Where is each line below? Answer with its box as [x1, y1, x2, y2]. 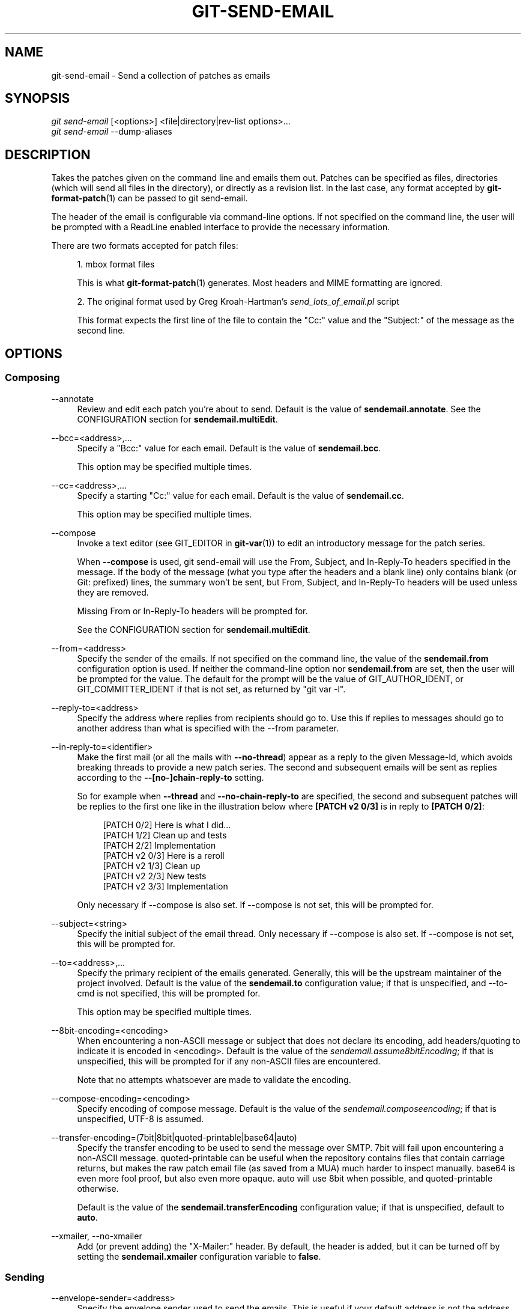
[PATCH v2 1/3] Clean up [103, 860, 201, 871]
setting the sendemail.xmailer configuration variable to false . [77, 1251, 321, 1262]
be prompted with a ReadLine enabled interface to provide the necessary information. [51, 222, 390, 233]
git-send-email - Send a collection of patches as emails [51, 70, 270, 81]
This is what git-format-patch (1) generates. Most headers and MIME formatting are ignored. [77, 278, 443, 288]
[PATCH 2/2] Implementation [103, 840, 216, 850]
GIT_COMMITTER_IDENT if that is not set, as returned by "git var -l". [77, 683, 346, 694]
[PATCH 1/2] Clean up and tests [103, 829, 227, 840]
